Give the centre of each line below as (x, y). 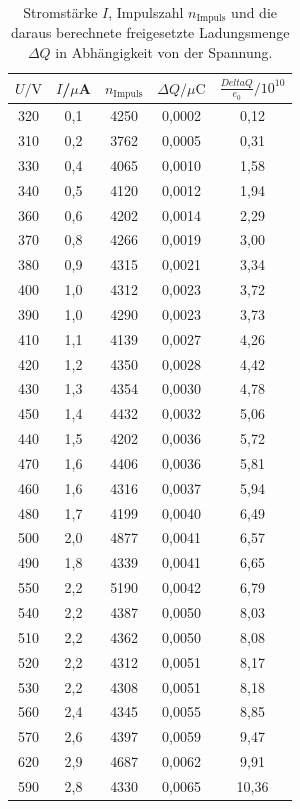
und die (254, 12)
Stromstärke (60, 12)
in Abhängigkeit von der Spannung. (164, 52)
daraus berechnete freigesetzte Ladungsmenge (150, 32)
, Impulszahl (146, 12)
